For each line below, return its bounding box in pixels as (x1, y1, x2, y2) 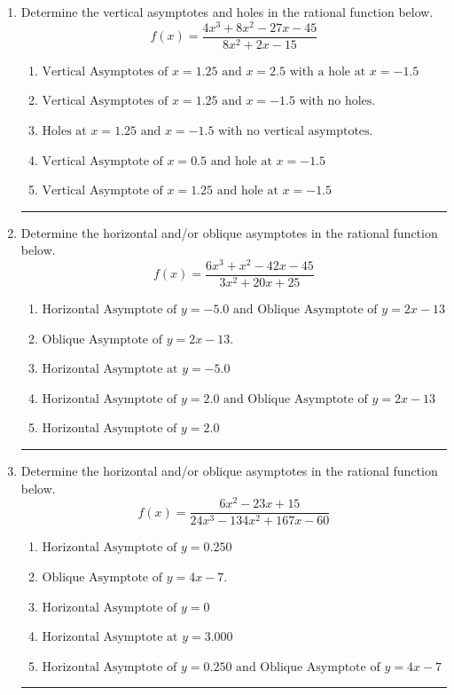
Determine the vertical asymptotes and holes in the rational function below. (20, 3, 434, 20)
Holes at (42, 124, 87, 138)
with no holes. (299, 95, 376, 108)
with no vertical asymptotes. (218, 124, 373, 138)
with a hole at (289, 65, 366, 78)
